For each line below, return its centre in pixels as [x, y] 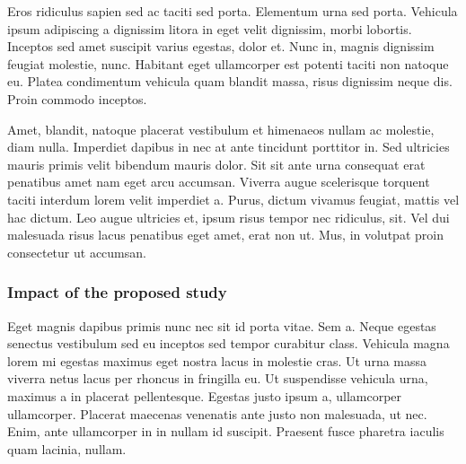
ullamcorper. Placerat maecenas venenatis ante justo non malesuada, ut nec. [217, 413]
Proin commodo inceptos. [77, 98]
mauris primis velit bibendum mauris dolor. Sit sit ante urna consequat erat [216, 164]
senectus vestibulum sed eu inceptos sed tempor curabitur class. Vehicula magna [229, 343]
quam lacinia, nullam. [67, 448]
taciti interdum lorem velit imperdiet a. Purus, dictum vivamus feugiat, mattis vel [233, 199]
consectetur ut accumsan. [77, 252]
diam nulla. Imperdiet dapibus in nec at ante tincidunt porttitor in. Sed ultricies [229, 147]
